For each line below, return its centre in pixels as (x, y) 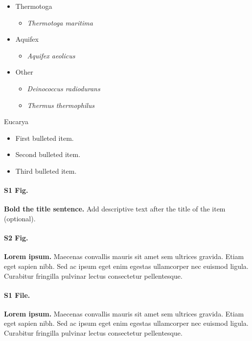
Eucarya (16, 121)
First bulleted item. (45, 138)
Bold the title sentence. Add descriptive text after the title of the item (115, 209)
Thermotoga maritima (60, 22)
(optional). (20, 218)
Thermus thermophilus (61, 105)
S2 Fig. (16, 238)
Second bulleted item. (48, 154)
